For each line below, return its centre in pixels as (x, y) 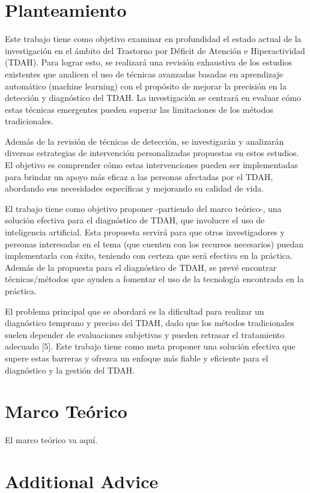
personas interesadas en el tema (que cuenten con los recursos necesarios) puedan (154, 243)
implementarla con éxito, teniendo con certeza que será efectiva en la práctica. (149, 256)
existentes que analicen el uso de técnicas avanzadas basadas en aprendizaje (144, 74)
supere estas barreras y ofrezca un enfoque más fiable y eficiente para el (137, 358)
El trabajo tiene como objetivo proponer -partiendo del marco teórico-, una (143, 208)
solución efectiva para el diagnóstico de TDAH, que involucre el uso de (135, 220)
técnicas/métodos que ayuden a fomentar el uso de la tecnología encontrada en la (154, 279)
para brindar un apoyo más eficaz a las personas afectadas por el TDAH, (139, 176)
